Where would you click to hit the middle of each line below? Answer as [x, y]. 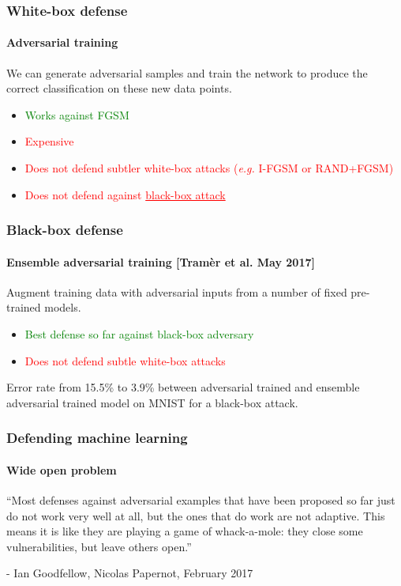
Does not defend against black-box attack [125, 194]
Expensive [49, 141]
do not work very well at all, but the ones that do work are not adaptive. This [196, 515]
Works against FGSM [77, 114]
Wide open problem [62, 469]
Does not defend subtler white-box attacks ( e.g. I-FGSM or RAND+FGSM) [209, 168]
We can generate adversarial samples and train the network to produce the [187, 72]
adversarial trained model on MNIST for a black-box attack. [152, 402]
